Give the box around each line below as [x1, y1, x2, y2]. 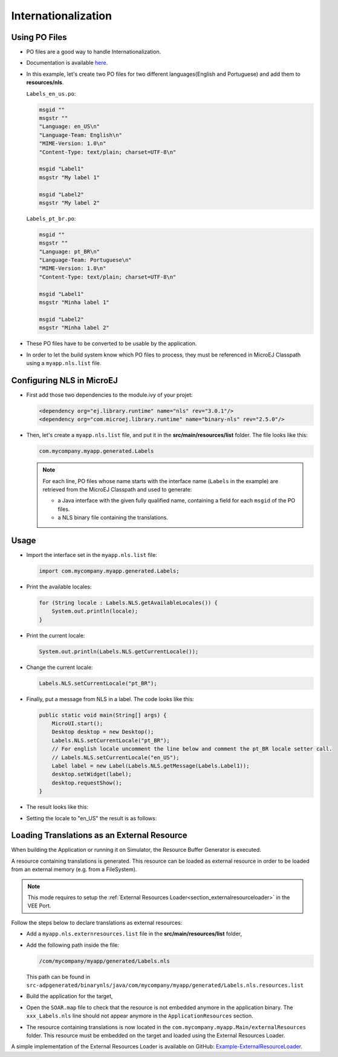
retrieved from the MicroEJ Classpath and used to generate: [42, 486, 192, 493]
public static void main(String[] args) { [39, 711, 167, 719]
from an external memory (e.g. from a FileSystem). [11, 866, 137, 873]
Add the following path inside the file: [26, 941, 120, 949]
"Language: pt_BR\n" [39, 248, 100, 255]
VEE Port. [27, 902, 51, 909]
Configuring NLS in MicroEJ [11, 375, 118, 386]
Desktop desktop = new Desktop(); [51, 728, 154, 736]
